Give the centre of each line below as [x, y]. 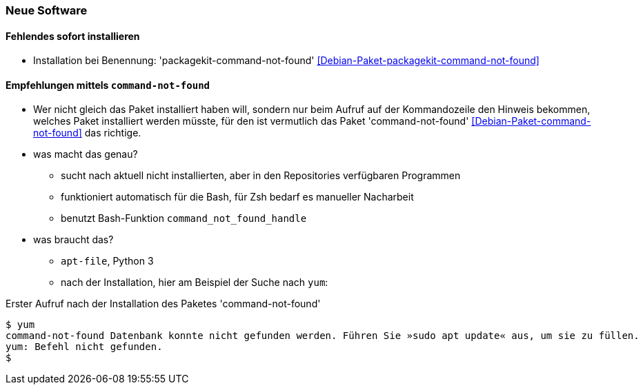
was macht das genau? [86, 154]
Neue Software [47, 10]
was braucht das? [73, 240]
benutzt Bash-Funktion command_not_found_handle [184, 218]
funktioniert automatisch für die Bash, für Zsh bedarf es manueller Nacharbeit [237, 197]
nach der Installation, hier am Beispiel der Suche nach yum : [195, 283]
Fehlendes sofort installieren [73, 36]
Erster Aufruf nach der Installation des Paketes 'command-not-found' [163, 304]
